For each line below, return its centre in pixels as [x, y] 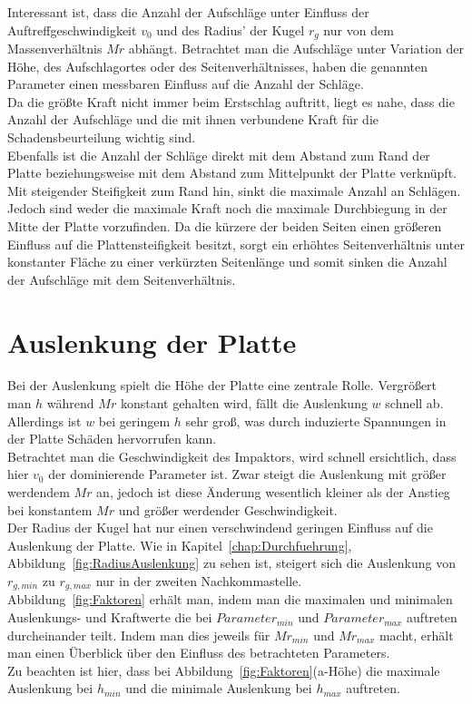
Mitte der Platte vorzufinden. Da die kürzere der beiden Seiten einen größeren [225, 225]
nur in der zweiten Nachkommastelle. [199, 581]
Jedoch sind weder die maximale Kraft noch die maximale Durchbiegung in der [227, 208]
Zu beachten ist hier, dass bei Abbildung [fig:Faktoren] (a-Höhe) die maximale [224, 670]
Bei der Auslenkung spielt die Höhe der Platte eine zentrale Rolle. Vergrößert [222, 385]
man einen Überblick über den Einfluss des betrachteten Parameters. [199, 653]
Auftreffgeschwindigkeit [72, 29]
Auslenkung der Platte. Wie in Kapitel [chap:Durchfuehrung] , [180, 545]
